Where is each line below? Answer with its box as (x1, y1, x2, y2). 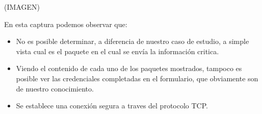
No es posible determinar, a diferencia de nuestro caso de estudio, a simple (16, 36, 249, 47)
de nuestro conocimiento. (16, 83, 94, 94)
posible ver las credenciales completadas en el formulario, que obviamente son (16, 73, 258, 83)
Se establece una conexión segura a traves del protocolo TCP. (16, 100, 208, 111)
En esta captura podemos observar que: (4, 18, 127, 29)
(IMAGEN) (4, 2, 40, 12)
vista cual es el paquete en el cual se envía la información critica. (16, 45, 219, 56)
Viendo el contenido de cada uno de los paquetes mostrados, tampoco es (16, 63, 242, 74)
